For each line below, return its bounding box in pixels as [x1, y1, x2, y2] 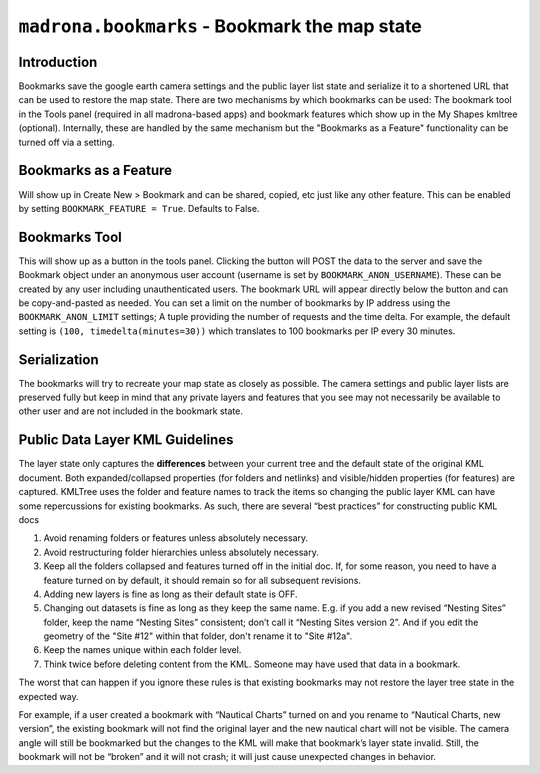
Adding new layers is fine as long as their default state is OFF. [43, 588, 299, 600]
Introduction [18, 53, 98, 70]
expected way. [18, 690, 79, 702]
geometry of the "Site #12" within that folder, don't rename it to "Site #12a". [43, 630, 353, 642]
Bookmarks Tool [18, 228, 122, 245]
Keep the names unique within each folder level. [43, 644, 242, 656]
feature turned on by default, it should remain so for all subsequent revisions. [43, 574, 362, 586]
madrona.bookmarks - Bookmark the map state [18, 15, 422, 37]
